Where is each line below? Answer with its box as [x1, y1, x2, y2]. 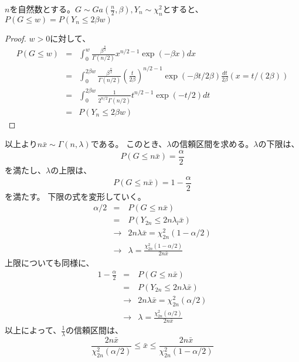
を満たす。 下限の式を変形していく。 [5, 190, 146, 202]
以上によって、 [5, 324, 62, 336]
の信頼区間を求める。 [171, 138, 254, 150]
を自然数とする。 [9, 3, 75, 15]
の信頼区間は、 [65, 324, 123, 336]
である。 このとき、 [90, 138, 167, 150]
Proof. [5, 32, 26, 44]
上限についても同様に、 [5, 257, 94, 269]
